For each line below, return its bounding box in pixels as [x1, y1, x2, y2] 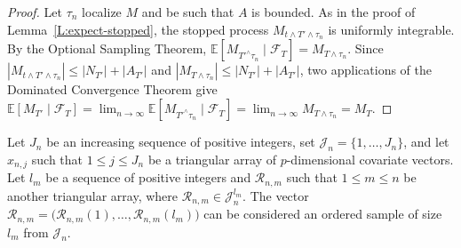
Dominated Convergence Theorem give [7, 80, 218, 99]
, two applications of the [299, 60, 432, 79]
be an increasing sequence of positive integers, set [46, 132, 315, 151]
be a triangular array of [147, 149, 276, 168]
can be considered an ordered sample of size [203, 204, 442, 223]
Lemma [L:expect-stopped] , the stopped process [7, 20, 269, 38]
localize [82, 3, 122, 20]
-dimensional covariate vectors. [286, 149, 454, 168]
